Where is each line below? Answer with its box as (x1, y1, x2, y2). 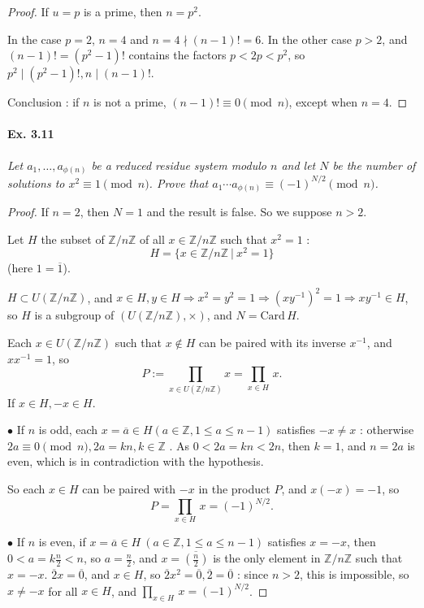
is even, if (38, 533, 86, 550)
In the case (7, 30, 62, 47)
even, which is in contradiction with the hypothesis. (7, 453, 264, 470)
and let (281, 156, 316, 173)
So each (7, 480, 45, 497)
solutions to (7, 174, 65, 191)
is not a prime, (93, 93, 167, 111)
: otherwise (359, 421, 414, 438)
